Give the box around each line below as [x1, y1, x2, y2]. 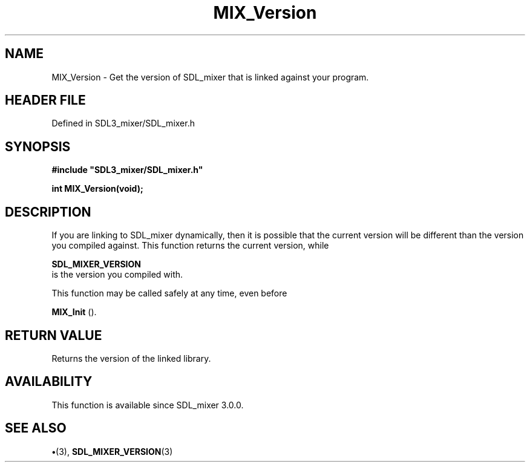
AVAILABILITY [5, 374, 93, 390]
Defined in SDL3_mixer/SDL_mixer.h [51, 118, 195, 129]
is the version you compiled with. [51, 269, 183, 280]
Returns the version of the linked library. [51, 353, 211, 364]
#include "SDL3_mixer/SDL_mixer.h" [51, 165, 203, 175]
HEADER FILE [5, 93, 86, 108]
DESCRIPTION [5, 204, 91, 220]
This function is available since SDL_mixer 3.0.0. [51, 399, 244, 410]
